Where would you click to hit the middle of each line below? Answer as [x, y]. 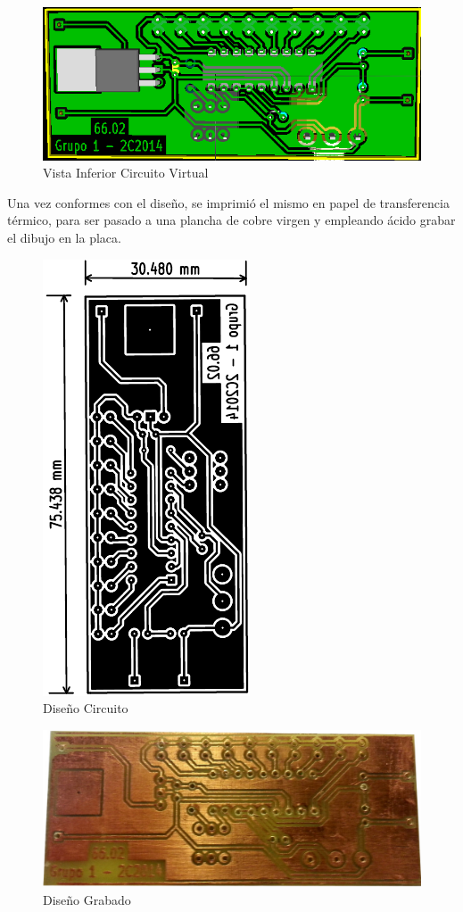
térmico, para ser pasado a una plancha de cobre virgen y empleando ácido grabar [231, 220]
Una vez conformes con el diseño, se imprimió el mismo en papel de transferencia [228, 202]
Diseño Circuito [86, 708]
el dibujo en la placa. [64, 237]
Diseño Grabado [87, 899]
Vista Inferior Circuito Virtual [126, 173]
